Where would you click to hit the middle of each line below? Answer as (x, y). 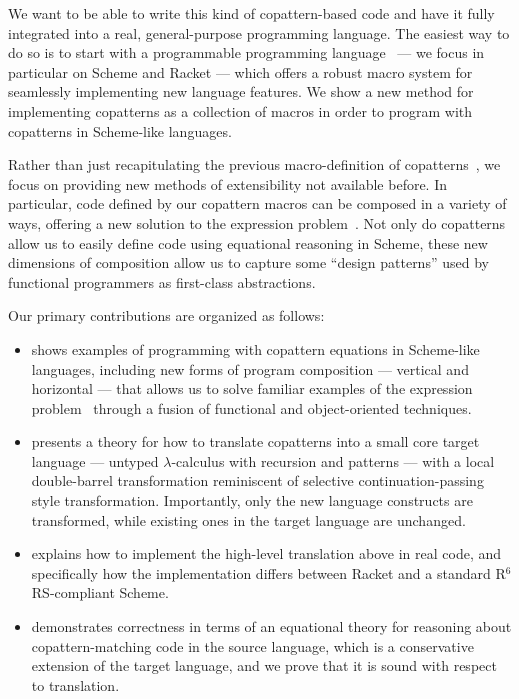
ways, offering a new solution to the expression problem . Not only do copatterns (257, 222)
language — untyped (95, 460)
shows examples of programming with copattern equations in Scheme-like (255, 348)
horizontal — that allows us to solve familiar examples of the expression (252, 388)
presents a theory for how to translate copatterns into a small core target (255, 441)
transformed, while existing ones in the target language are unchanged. (248, 519)
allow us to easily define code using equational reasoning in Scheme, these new (248, 242)
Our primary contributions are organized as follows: (166, 315)
